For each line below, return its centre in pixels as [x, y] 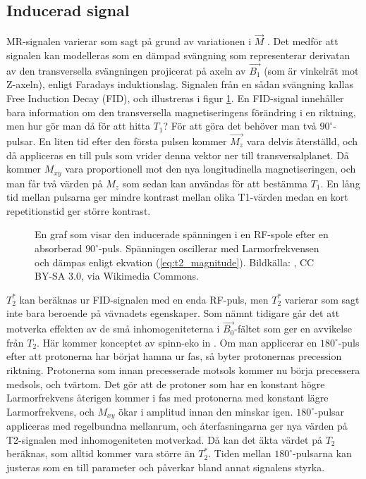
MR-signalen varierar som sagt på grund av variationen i [129, 41]
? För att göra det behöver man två [240, 126]
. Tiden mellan [240, 453]
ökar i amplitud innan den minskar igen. [206, 411]
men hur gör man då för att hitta [78, 126]
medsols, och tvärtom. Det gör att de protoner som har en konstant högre [166, 384]
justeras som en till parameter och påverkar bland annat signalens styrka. [166, 467]
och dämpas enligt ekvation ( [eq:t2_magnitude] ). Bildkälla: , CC [175, 262]
